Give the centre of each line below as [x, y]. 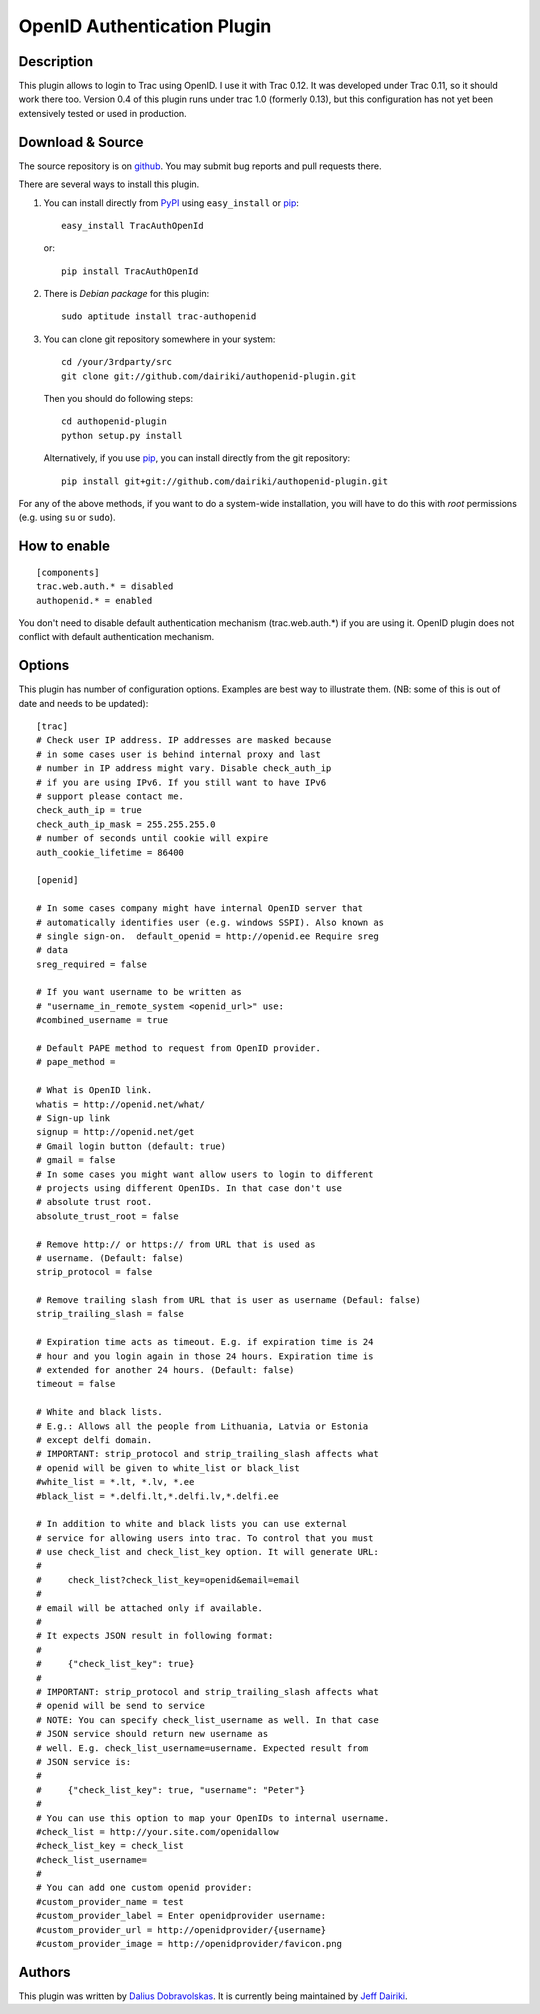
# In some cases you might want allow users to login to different [205, 1174]
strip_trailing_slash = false [110, 1314]
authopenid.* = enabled [94, 600]
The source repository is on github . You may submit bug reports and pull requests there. [200, 166]
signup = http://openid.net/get [115, 1132]
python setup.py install [122, 435]
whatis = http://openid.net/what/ [120, 1104]
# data [52, 950]
